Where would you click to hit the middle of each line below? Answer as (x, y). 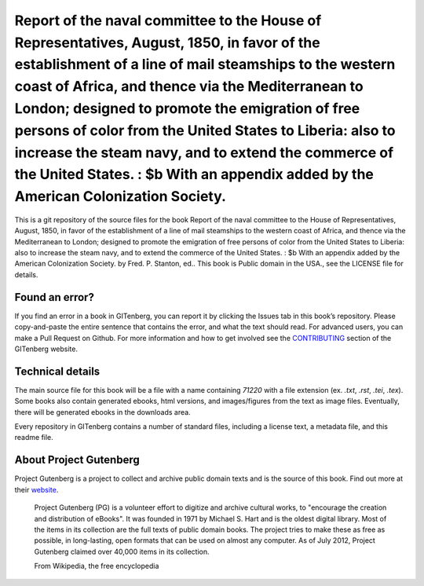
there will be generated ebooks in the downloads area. (103, 412)
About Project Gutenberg (77, 460)
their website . (37, 489)
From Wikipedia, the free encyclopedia (97, 566)
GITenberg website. (46, 349)
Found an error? (54, 297)
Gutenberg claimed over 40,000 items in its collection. (122, 551)
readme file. (34, 438)
